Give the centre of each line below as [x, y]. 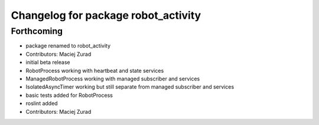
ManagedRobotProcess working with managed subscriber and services [113, 79]
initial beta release [48, 62]
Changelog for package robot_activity [106, 15]
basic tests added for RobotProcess [69, 95]
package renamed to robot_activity [68, 46]
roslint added [42, 103]
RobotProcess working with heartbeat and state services [95, 70]
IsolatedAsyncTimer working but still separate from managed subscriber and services [130, 87]
